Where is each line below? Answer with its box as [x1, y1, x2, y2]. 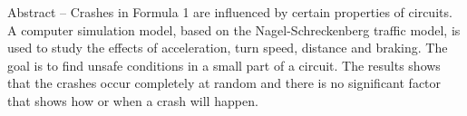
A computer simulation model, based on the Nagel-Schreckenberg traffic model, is [7, 20, 461, 39]
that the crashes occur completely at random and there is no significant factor [7, 73, 442, 92]
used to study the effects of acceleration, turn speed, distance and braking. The [7, 38, 448, 57]
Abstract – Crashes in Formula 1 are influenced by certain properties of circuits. [7, 3, 452, 21]
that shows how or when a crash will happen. [7, 91, 258, 110]
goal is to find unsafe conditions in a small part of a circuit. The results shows [7, 55, 441, 74]
